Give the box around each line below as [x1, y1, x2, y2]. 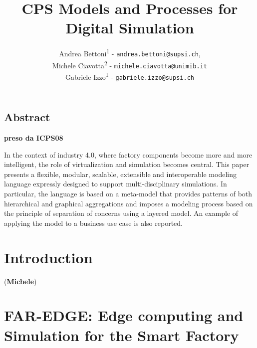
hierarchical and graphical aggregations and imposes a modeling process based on [4, 198, 253, 208]
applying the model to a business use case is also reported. [4, 217, 183, 228]
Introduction [4, 247, 93, 267]
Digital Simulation [65, 17, 194, 38]
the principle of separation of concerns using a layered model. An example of [4, 208, 238, 218]
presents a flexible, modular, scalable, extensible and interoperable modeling [4, 169, 237, 179]
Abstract [4, 109, 50, 125]
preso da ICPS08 [4, 133, 63, 143]
